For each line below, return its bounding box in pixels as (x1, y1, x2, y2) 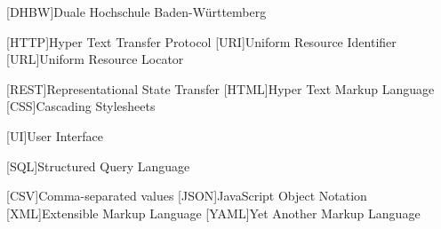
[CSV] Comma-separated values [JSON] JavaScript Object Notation (6, 186, 367, 205)
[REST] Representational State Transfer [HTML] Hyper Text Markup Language (6, 79, 435, 98)
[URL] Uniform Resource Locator (6, 50, 184, 68)
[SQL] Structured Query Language (6, 156, 190, 175)
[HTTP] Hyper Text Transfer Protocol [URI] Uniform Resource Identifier (6, 32, 397, 51)
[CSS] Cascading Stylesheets (6, 97, 156, 115)
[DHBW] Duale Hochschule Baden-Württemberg (6, 3, 267, 20)
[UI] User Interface (6, 126, 104, 145)
